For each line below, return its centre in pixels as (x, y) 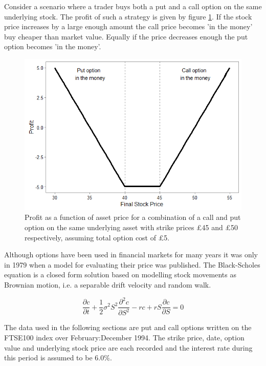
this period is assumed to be (48, 358)
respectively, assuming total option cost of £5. (97, 237)
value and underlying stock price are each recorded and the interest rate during (128, 347)
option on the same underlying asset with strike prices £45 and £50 (131, 227)
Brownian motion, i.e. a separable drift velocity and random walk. (108, 284)
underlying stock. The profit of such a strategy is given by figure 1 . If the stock (128, 16)
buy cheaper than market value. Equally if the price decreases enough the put (126, 36)
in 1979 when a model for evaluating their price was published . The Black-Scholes (132, 264)
